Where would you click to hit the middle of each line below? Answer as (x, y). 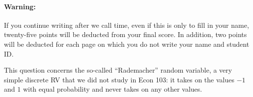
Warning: (20, 6)
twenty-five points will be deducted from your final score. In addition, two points (126, 34)
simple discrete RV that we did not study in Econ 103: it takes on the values (119, 79)
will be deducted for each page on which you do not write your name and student (127, 44)
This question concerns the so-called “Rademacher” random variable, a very (118, 70)
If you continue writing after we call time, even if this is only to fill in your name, (126, 25)
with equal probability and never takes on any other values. (112, 89)
